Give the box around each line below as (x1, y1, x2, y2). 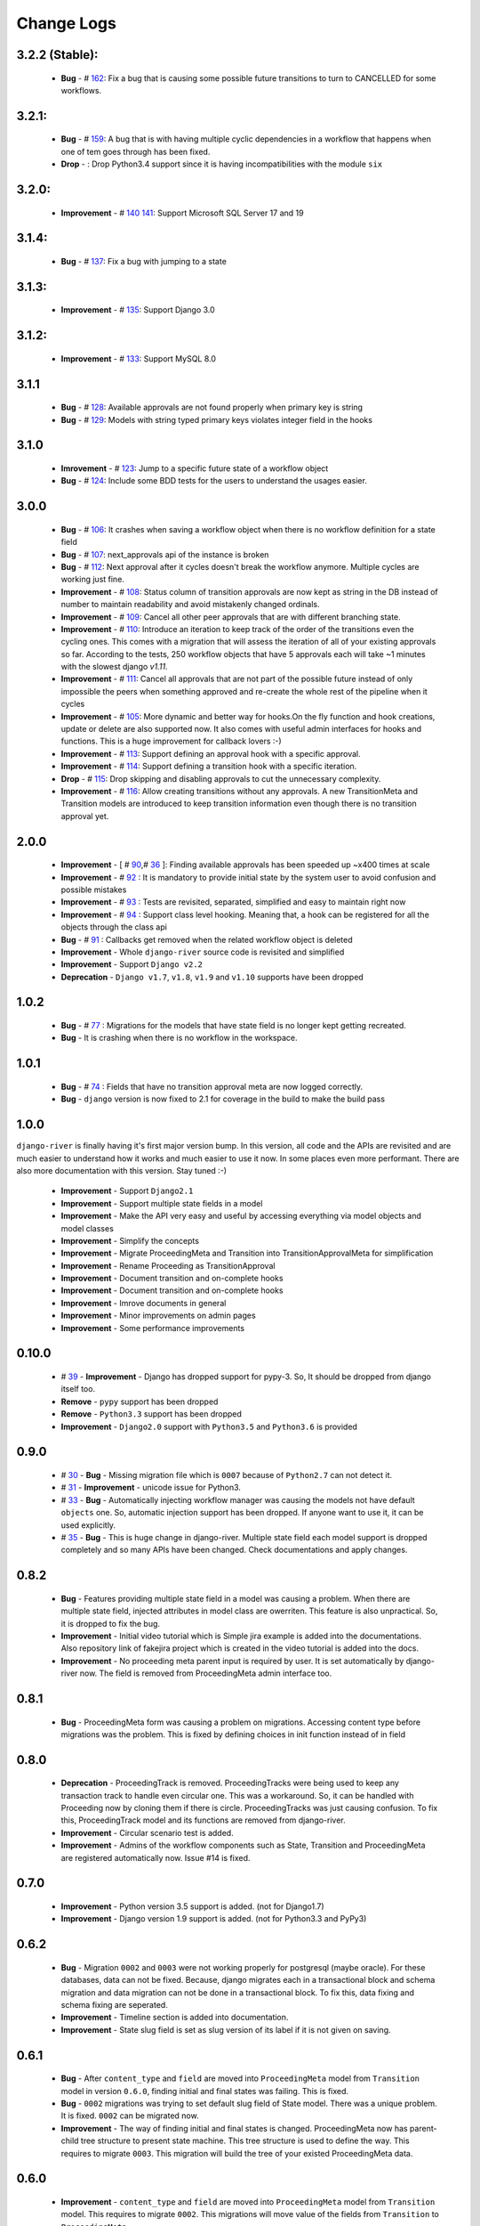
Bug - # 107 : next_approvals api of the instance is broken (60, 548, 269, 560)
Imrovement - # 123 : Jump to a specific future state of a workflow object (60, 463, 329, 474)
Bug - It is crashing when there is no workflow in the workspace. (60, 1033, 298, 1044)
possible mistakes (60, 884, 127, 895)
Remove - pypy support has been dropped (60, 1396, 219, 1407)
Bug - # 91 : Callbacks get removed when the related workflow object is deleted (60, 934, 353, 945)
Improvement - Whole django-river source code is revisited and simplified (60, 946, 345, 957)
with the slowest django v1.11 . (60, 662, 168, 672)
